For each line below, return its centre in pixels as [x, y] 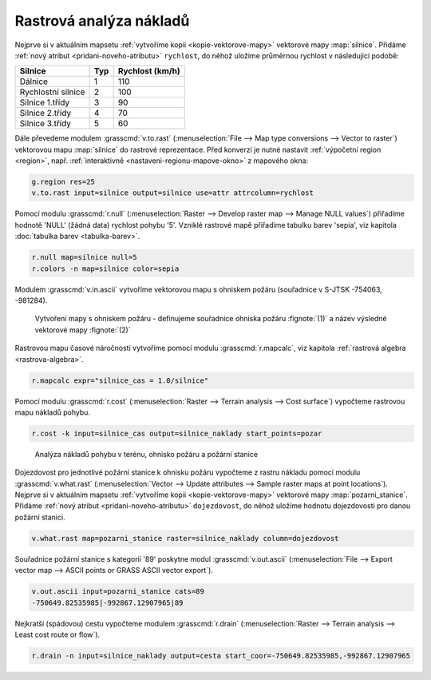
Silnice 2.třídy [45, 113]
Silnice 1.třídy [45, 102]
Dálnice [34, 82]
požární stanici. [40, 517]
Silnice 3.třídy [45, 124]
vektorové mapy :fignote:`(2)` [83, 330]
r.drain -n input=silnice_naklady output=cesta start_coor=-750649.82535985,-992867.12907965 [221, 656]
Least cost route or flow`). [57, 634]
